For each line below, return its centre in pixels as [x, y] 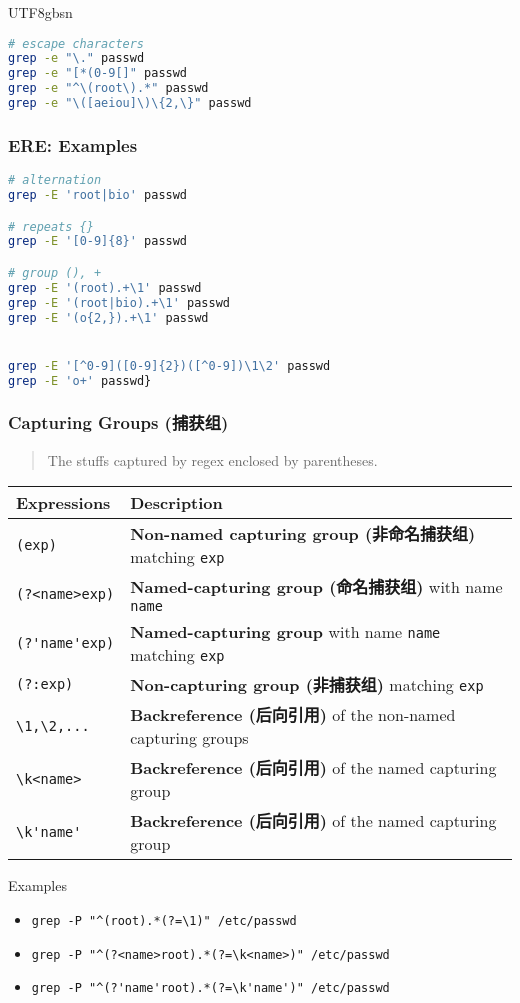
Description [176, 503]
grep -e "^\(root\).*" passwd [108, 88]
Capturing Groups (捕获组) [118, 422]
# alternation [55, 180]
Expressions [63, 503]
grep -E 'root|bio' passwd [98, 195]
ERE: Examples [73, 144]
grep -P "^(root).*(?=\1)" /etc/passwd [164, 920]
